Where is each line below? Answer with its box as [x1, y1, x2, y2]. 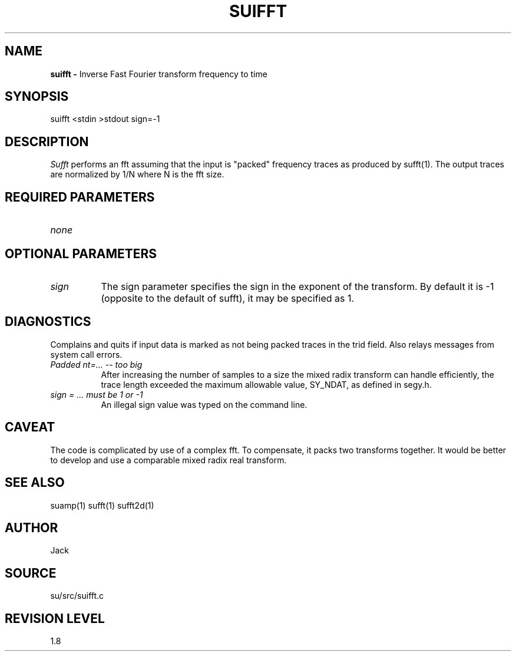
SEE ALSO [5, 475, 65, 490]
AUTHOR [5, 520, 58, 535]
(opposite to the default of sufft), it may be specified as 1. [101, 292, 355, 304]
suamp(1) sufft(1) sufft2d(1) [50, 500, 154, 510]
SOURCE [5, 565, 57, 581]
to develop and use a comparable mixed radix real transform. [50, 454, 287, 465]
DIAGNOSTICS [5, 314, 91, 329]
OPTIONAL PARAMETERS [5, 246, 157, 261]
